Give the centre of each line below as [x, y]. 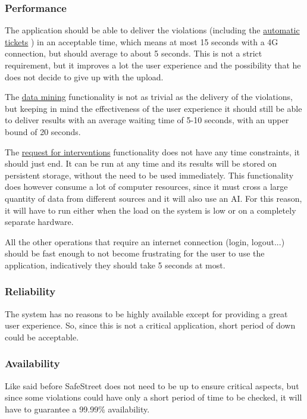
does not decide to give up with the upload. [84, 76]
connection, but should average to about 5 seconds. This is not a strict [134, 53]
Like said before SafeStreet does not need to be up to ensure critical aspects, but [152, 385]
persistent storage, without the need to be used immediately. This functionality [149, 175]
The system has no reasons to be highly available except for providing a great [146, 313]
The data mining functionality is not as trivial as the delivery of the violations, [149, 97]
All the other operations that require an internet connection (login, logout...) [145, 241]
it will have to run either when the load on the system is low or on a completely [151, 210]
